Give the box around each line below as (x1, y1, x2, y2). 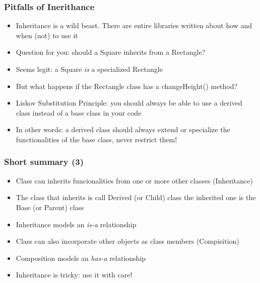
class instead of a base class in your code (16, 107, 142, 118)
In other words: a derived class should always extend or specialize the (16, 124, 230, 135)
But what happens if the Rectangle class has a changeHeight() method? (16, 80, 238, 91)
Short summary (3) (4, 155, 84, 168)
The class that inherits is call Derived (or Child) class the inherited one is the (16, 192, 256, 203)
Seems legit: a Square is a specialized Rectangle (16, 64, 163, 74)
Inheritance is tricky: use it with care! (16, 269, 133, 280)
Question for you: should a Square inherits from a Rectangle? (16, 47, 206, 57)
